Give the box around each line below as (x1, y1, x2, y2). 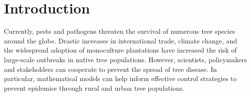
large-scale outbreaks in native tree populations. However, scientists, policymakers (4, 54, 247, 64)
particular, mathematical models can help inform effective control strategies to (4, 73, 237, 83)
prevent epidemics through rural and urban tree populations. (4, 82, 185, 93)
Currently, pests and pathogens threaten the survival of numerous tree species (4, 26, 235, 36)
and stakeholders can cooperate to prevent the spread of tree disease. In (4, 64, 217, 74)
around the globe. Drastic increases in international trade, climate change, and (4, 35, 237, 45)
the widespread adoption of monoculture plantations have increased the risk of (4, 45, 237, 55)
